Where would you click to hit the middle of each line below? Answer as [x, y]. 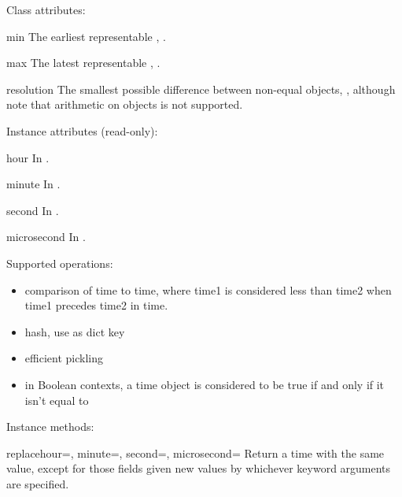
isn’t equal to [57, 400]
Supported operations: [60, 263]
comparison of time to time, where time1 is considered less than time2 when [208, 289]
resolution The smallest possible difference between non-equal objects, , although [201, 89]
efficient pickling [64, 358]
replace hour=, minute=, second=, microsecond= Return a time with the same [195, 452]
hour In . [28, 157]
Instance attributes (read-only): [82, 130]
